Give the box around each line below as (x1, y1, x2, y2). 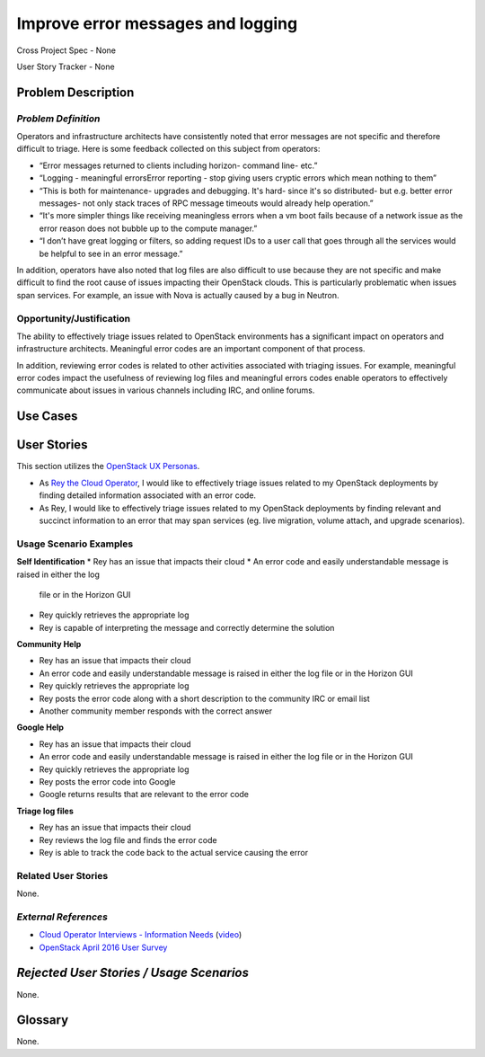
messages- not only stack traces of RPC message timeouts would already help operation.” (39, 198, 374, 209)
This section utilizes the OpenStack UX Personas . (16, 461, 200, 472)
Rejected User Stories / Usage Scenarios (16, 965, 250, 981)
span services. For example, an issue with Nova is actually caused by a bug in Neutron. (16, 289, 340, 300)
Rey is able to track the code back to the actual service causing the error (39, 847, 309, 857)
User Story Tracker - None (16, 61, 116, 72)
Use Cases (16, 409, 78, 424)
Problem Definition (16, 112, 101, 125)
